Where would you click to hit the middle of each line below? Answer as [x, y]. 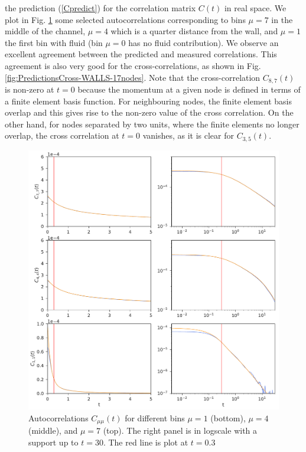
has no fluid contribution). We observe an [204, 42]
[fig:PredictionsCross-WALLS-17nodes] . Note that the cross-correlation [133, 77]
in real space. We [255, 8]
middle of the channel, [45, 31]
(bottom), [228, 417]
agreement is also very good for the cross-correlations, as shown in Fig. [133, 65]
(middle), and [53, 430]
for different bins [155, 417]
